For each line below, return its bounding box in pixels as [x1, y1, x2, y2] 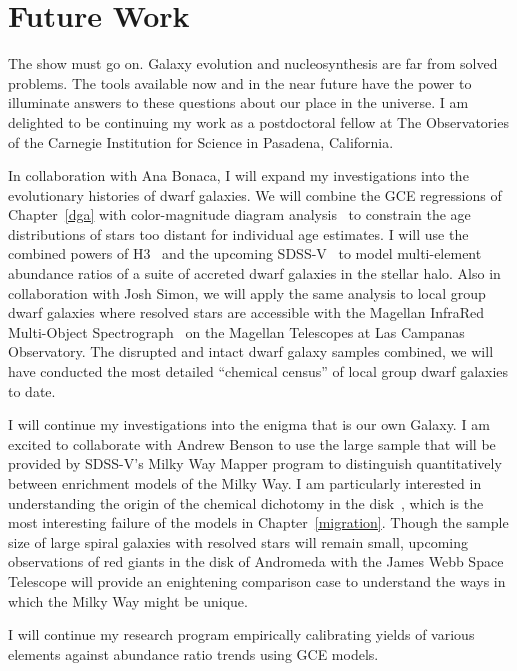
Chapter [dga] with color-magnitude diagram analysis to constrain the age [8, 204, 471, 225]
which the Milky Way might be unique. [8, 590, 248, 611]
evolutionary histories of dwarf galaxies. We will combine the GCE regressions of [8, 184, 502, 205]
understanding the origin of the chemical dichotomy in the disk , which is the [8, 492, 484, 513]
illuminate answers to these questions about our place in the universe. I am [8, 92, 469, 113]
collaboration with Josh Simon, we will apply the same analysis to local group [8, 282, 486, 303]
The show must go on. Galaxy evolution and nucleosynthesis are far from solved [8, 53, 498, 74]
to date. [8, 380, 56, 401]
